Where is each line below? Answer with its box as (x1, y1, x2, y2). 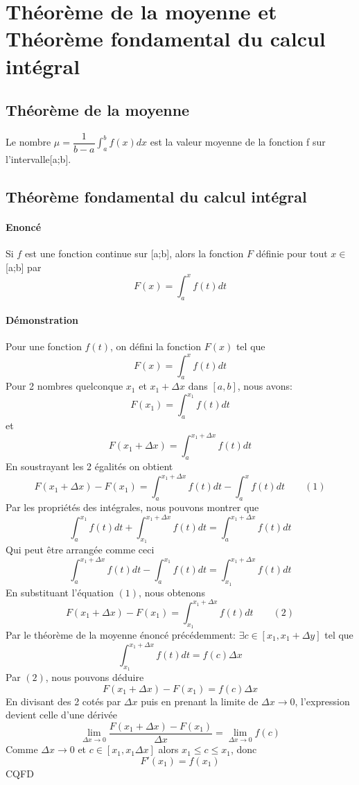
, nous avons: (237, 379, 292, 393)
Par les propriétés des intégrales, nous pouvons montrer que (6, 500, 259, 515)
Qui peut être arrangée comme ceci (6, 542, 155, 557)
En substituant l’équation (6, 585, 114, 599)
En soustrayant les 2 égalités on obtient (6, 459, 173, 474)
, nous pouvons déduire (45, 670, 144, 684)
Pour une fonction (6, 339, 82, 354)
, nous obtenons (139, 585, 205, 599)
